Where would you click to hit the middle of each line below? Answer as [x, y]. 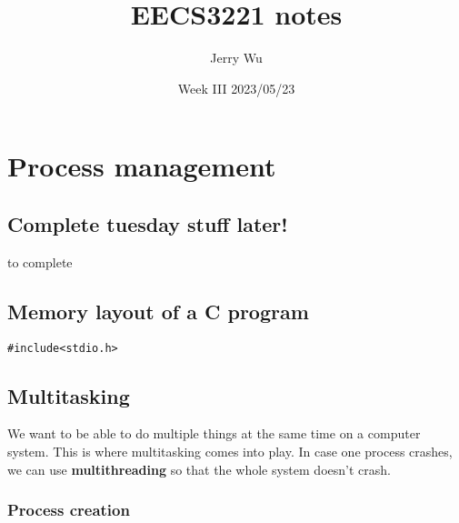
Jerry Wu [236, 58]
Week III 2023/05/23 [236, 88]
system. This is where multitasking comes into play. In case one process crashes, [230, 451]
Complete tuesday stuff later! [148, 223]
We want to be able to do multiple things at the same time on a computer [214, 433]
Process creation [69, 510]
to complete [40, 261]
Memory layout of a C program [158, 311]
